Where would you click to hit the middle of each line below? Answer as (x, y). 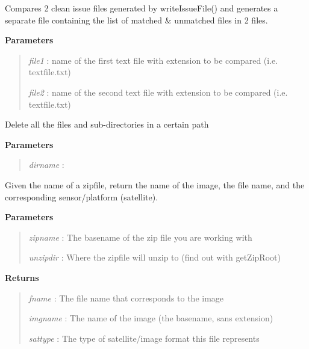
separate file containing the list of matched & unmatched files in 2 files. (136, 20)
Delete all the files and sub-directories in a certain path (107, 124)
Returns (22, 277)
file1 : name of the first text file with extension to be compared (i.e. (153, 60)
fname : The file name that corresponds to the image (126, 298)
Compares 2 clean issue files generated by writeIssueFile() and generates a (142, 8)
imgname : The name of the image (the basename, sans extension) (151, 318)
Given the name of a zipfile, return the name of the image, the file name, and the (155, 184)
